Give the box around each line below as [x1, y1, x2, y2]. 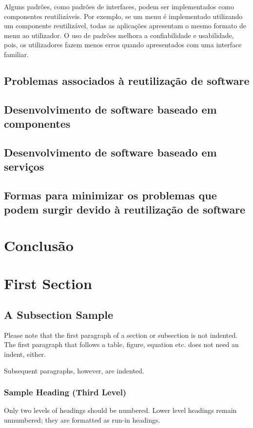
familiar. [4, 49, 29, 59]
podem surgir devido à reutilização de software [4, 202, 246, 217]
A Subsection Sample [4, 307, 113, 322]
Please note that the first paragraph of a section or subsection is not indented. [4, 330, 238, 340]
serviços [4, 159, 44, 174]
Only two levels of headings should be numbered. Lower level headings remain [4, 405, 237, 415]
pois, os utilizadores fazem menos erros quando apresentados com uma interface [4, 39, 242, 50]
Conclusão [4, 235, 74, 255]
